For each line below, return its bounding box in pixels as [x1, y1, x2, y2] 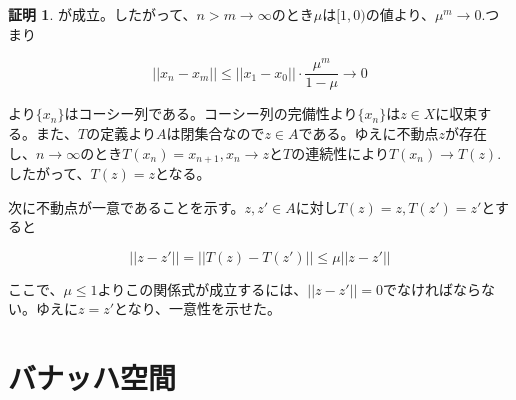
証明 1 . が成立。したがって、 [8, 4, 197, 24]
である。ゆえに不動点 [298, 122, 439, 143]
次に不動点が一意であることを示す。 [8, 196, 245, 217]
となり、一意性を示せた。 [114, 298, 282, 319]
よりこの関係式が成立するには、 [97, 278, 308, 299]
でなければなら [383, 278, 482, 299]
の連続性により [291, 142, 389, 163]
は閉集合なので [166, 122, 265, 143]
